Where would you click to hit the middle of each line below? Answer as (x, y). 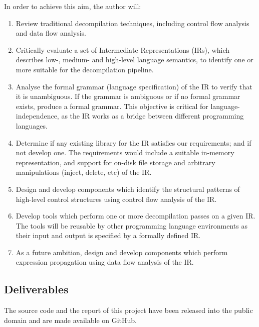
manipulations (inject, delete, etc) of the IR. (84, 172)
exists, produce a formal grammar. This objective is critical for (112, 106)
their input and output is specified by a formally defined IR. (108, 235)
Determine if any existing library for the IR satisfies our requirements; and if (134, 142)
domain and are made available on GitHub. (71, 320)
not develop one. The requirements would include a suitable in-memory (125, 152)
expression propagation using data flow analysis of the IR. (105, 262)
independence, (37, 116)
